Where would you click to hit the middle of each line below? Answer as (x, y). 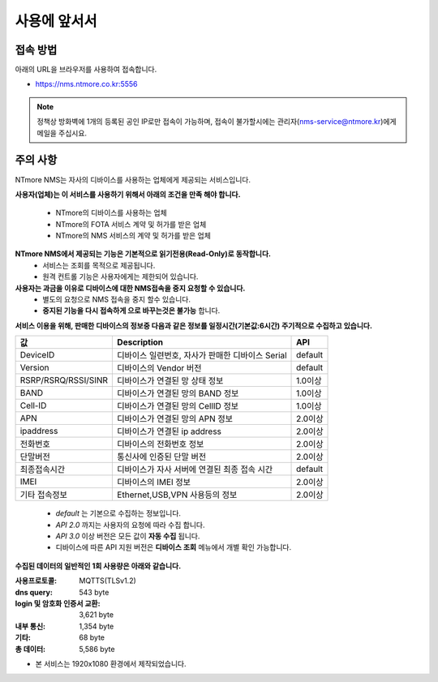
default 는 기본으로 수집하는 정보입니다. (118, 513)
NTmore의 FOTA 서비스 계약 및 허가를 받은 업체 (131, 224)
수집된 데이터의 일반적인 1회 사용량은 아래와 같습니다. (98, 566)
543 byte (94, 592)
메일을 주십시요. (62, 133)
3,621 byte (96, 615)
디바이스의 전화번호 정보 (161, 444)
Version (34, 367)
